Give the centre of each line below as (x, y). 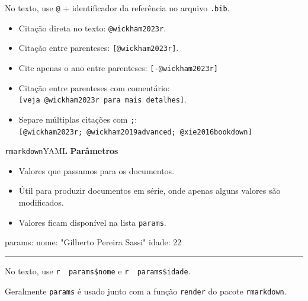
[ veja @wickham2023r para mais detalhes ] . (102, 99)
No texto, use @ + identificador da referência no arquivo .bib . (117, 8)
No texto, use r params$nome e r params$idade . (98, 270)
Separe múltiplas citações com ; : (78, 119)
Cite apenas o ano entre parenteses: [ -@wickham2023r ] (118, 67)
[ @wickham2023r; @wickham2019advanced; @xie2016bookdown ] (135, 132)
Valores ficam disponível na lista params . (92, 222)
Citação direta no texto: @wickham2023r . (92, 28)
